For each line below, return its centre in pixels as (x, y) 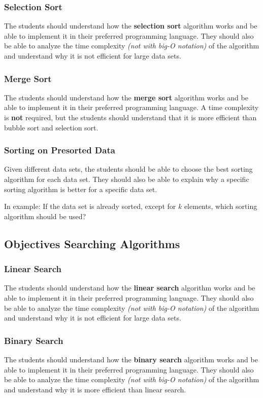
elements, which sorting (221, 206)
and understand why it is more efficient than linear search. (95, 389)
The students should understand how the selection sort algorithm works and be (131, 26)
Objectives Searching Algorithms (92, 243)
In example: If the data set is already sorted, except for (90, 206)
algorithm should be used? (45, 216)
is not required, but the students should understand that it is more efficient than (130, 117)
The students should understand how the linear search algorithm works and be (130, 288)
